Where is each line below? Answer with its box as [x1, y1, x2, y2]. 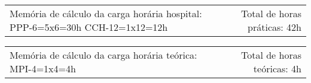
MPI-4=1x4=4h [10, 62, 76, 75]
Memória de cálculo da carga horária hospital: [10, 7, 202, 20]
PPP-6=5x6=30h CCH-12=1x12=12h [10, 20, 168, 34]
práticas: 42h [248, 20, 301, 34]
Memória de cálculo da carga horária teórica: [10, 48, 197, 62]
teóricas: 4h [253, 62, 301, 75]
